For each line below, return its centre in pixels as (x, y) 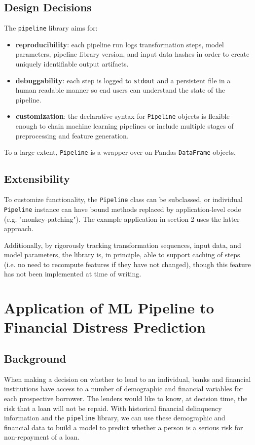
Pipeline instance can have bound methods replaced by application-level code (123, 209)
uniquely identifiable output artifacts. (72, 64)
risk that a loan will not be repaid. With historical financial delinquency (113, 408)
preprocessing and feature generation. (72, 135)
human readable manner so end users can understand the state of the (120, 90)
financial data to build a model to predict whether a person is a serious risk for (124, 427)
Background (35, 359)
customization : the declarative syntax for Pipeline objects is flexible (123, 116)
